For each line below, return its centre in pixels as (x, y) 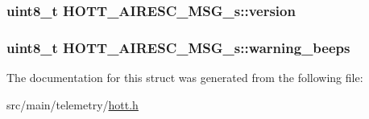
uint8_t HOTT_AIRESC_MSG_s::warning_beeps (178, 47)
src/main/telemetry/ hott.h (73, 104)
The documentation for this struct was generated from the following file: (185, 78)
